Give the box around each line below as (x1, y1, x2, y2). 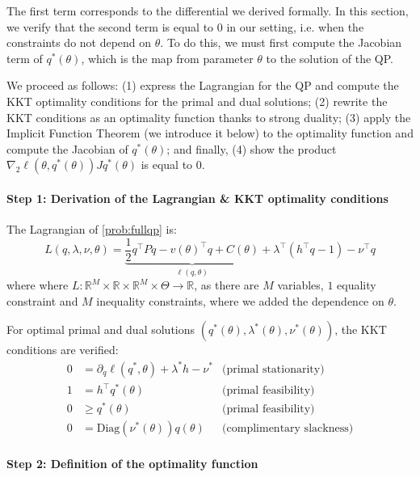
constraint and (6, 292, 78, 309)
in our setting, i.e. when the (226, 18, 364, 35)
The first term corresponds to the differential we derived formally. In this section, (6, 2, 409, 19)
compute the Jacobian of (6, 140, 128, 157)
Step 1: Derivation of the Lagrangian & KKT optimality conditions (6, 189, 388, 206)
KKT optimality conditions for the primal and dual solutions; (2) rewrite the (6, 92, 388, 109)
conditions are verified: (6, 341, 119, 358)
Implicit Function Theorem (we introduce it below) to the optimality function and (6, 125, 414, 141)
